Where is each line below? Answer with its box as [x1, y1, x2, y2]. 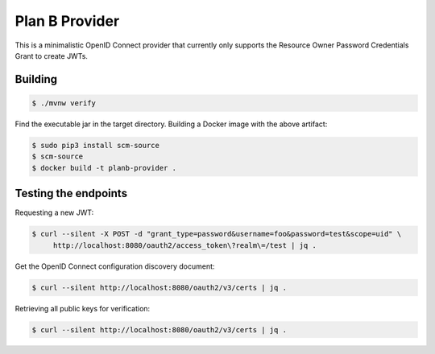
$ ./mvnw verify [31, 98, 97, 108]
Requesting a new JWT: [14, 208, 94, 217]
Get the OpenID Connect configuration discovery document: [14, 261, 215, 271]
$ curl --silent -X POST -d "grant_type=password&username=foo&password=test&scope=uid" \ [31, 229, 402, 239]
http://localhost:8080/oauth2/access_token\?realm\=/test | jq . [52, 241, 317, 249]
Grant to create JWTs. [14, 51, 89, 60]
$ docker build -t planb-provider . [31, 163, 177, 172]
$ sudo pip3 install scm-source [31, 141, 160, 150]
